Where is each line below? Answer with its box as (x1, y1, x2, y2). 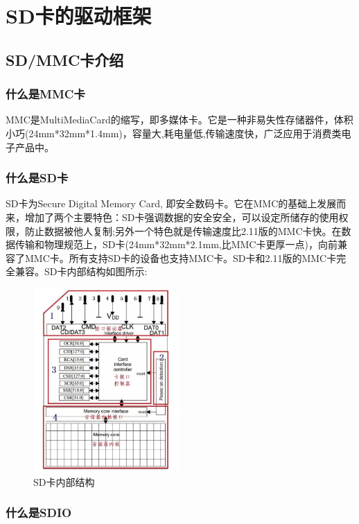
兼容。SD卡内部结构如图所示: (15, 264, 148, 279)
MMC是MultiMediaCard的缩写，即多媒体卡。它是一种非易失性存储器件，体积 (6, 112, 353, 127)
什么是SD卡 (6, 169, 69, 186)
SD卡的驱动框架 (6, 1, 152, 30)
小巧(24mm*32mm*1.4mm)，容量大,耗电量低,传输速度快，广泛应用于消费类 (6, 125, 342, 140)
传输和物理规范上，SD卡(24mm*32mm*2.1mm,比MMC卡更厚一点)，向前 (15, 237, 338, 252)
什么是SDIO (6, 504, 72, 521)
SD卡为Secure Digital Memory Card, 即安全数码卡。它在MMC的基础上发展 (6, 196, 337, 211)
